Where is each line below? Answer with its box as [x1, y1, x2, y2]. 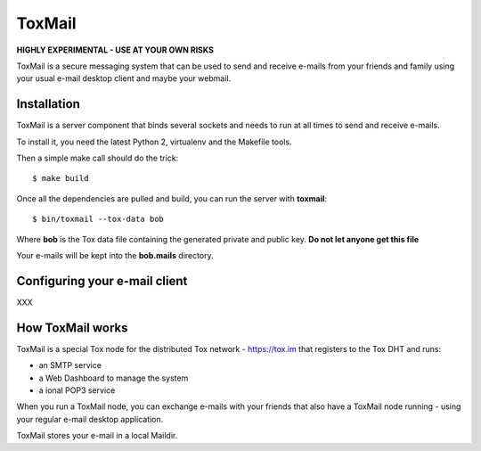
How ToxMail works [16, 320, 128, 335]
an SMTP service [38, 360, 102, 371]
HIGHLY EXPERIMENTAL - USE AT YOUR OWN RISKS [16, 45, 214, 55]
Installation [16, 96, 80, 111]
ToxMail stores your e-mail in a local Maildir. [16, 430, 178, 441]
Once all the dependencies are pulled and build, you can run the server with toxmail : [16, 193, 328, 204]
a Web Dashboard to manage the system [38, 373, 189, 383]
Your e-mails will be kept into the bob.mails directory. [16, 250, 214, 260]
